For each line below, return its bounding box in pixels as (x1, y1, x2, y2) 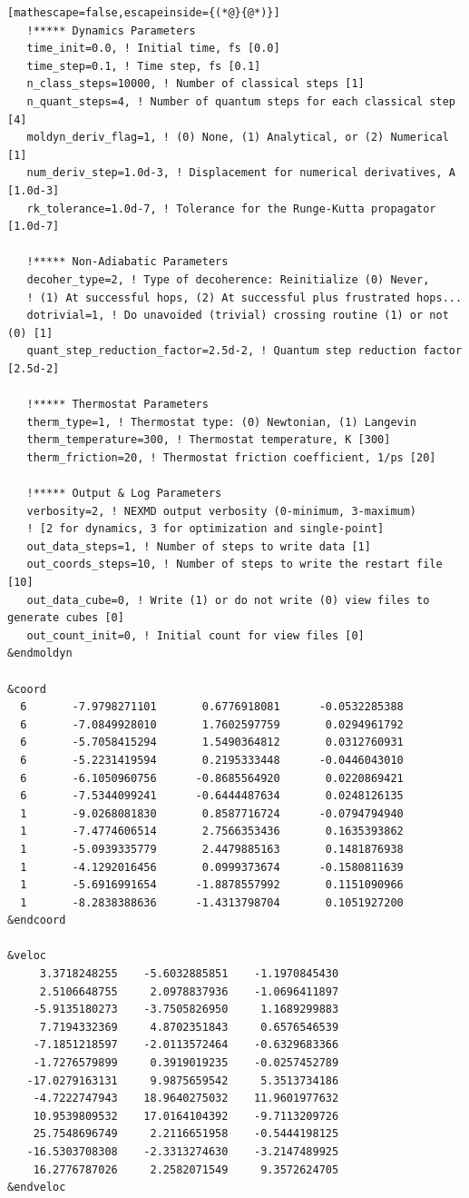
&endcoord (7, 914, 66, 927)
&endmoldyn (7, 647, 73, 660)
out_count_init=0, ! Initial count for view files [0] (26, 629, 365, 642)
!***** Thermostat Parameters (26, 398, 209, 411)
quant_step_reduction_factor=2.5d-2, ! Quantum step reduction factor (26, 344, 463, 358)
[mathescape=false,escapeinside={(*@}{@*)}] (7, 6, 280, 19)
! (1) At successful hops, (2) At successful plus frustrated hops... (26, 291, 463, 304)
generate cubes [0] (7, 611, 124, 625)
